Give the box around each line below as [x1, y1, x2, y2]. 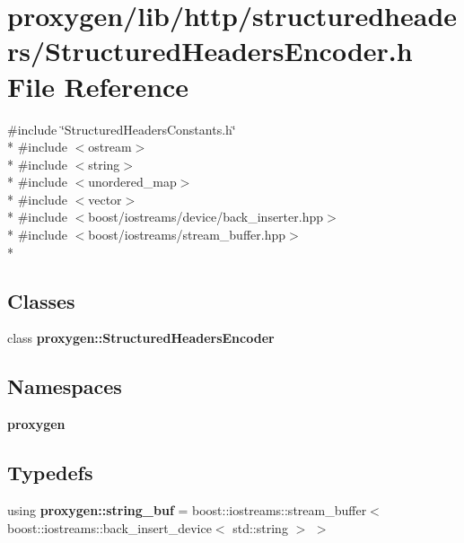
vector [88, 189, 122, 208]
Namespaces [7, 372, 122, 400]
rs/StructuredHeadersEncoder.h [7, 32, 413, 69]
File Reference [7, 67, 189, 104]
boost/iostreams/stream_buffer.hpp [88, 225, 286, 244]
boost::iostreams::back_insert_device [7, 518, 212, 537]
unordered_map [88, 172, 177, 191]
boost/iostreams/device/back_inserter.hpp [88, 207, 324, 226]
